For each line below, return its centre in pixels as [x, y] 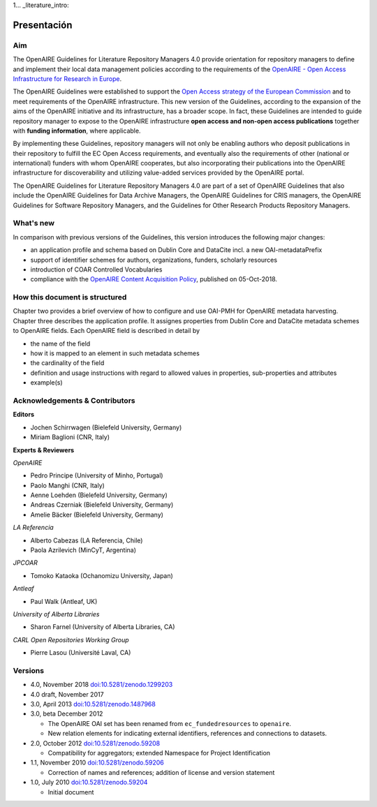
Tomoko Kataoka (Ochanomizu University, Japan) [102, 575]
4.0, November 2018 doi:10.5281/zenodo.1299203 [102, 685]
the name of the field [60, 343]
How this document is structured [70, 297]
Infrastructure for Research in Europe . [67, 79]
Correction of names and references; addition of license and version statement [161, 772]
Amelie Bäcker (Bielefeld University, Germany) [97, 514]
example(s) [46, 383]
